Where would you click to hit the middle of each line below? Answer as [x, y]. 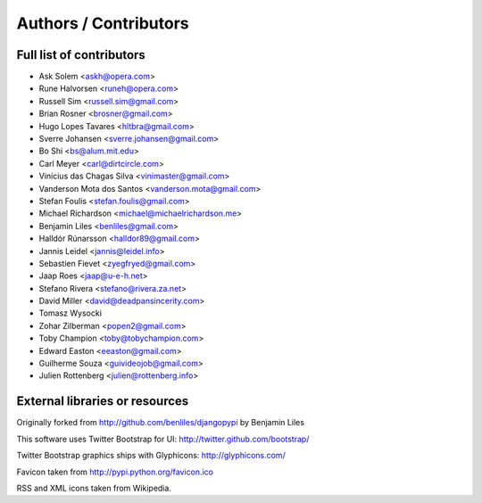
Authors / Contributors [103, 23]
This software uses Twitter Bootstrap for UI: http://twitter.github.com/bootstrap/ [163, 439]
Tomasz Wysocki [71, 313]
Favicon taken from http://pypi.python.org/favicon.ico [115, 472]
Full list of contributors [81, 55]
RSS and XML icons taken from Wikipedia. [94, 488]
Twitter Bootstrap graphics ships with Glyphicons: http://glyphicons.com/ [151, 456]
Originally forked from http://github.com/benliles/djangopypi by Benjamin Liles [161, 423]
